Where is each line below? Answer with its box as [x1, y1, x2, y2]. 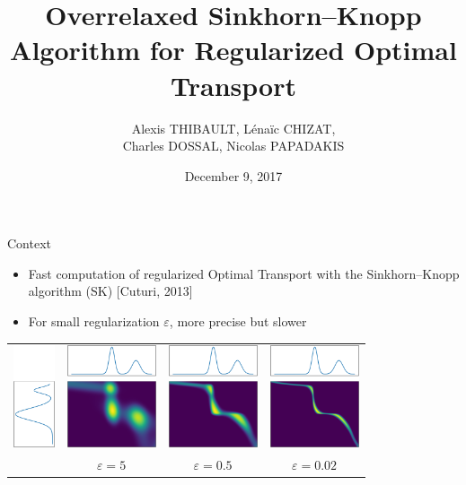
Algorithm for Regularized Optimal [10, 31, 457, 68]
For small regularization [28, 312, 160, 331]
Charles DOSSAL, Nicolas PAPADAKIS [122, 136, 345, 155]
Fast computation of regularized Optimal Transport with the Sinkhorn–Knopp [28, 264, 460, 282]
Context [7, 234, 51, 253]
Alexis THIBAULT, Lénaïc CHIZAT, [131, 118, 336, 137]
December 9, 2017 [184, 166, 283, 185]
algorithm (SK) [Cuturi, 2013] [28, 281, 193, 300]
